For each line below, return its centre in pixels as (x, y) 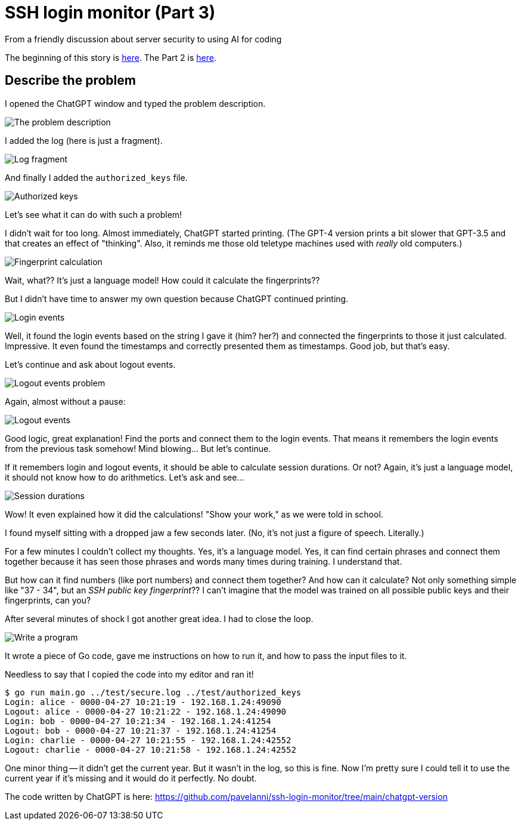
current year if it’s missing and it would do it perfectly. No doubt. (131, 778)
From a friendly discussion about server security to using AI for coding (143, 39)
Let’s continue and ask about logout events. (90, 364)
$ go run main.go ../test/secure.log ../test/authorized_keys (153, 692)
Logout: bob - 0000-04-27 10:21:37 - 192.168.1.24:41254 (141, 730)
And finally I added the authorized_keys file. (96, 177)
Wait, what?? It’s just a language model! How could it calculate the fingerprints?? (162, 280)
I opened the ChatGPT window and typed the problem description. (135, 103)
